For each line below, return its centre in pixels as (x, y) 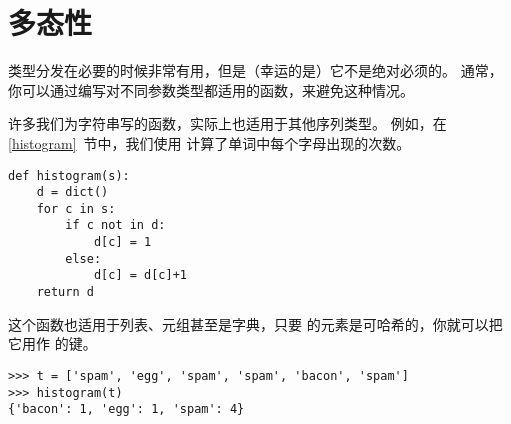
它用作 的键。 (52, 343)
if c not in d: (115, 225)
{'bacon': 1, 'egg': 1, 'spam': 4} (126, 409)
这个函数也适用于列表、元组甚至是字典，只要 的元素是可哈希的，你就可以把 (255, 323)
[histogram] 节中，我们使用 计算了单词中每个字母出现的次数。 (209, 142)
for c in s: (76, 208)
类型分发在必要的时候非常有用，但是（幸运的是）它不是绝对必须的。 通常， (255, 70)
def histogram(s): (69, 175)
